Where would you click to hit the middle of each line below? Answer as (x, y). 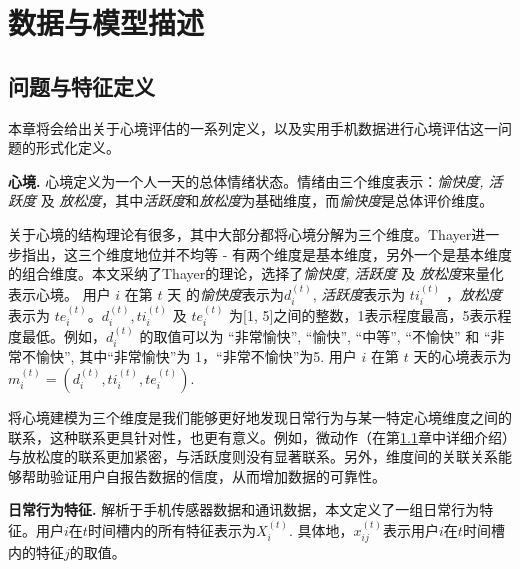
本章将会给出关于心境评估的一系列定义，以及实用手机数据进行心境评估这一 (253, 127)
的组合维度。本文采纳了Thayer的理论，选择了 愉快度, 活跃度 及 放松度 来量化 (256, 273)
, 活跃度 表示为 (359, 293)
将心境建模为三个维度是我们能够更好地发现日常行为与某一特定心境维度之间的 (260, 417)
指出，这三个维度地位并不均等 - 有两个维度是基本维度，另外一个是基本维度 (266, 253)
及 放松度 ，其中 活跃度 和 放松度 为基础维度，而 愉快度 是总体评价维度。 (267, 200)
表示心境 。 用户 (59, 293)
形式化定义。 (77, 147)
